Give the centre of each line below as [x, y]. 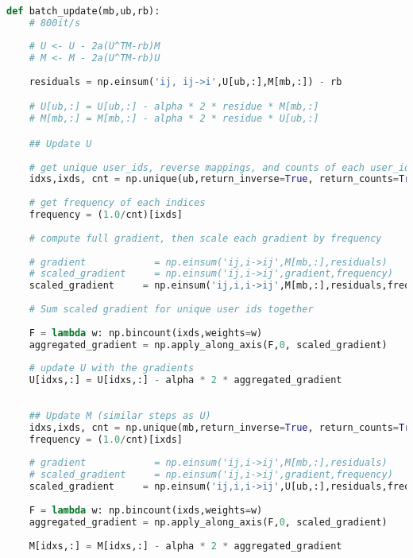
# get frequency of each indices [117, 203]
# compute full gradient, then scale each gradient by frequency [205, 238]
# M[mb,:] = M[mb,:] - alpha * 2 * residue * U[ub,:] [174, 119]
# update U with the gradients [112, 368]
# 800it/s [55, 23]
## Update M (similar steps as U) [120, 415]
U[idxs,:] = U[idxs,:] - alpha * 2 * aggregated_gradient [185, 380]
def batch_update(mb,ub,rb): [83, 11]
